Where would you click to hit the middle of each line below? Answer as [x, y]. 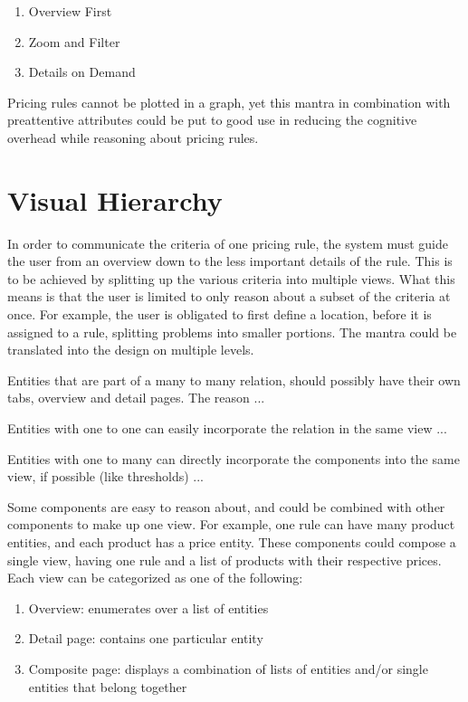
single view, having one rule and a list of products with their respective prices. [224, 560]
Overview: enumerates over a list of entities [148, 607]
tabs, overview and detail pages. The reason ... [136, 398]
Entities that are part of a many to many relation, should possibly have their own [234, 379]
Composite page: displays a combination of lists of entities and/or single [228, 668]
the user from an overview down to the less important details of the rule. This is [230, 261]
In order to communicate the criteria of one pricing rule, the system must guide [228, 243]
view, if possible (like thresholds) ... [105, 476]
